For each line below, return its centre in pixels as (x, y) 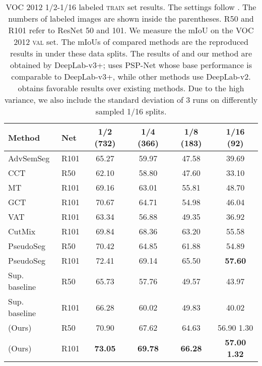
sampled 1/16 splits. (131, 111)
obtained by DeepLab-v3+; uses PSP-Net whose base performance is (131, 65)
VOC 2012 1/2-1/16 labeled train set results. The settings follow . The (131, 7)
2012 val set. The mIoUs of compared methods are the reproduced (131, 42)
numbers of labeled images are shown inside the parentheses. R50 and (131, 18)
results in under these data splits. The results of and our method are (131, 53)
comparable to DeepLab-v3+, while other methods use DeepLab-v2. (131, 76)
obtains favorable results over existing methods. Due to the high (131, 88)
